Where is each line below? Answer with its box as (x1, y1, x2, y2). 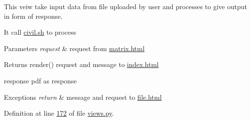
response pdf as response (4, 75, 77, 85)
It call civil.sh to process (4, 27, 76, 37)
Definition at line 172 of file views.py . (4, 108, 114, 118)
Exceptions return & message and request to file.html (4, 92, 162, 102)
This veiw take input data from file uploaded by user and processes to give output (4, 1, 247, 11)
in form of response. (4, 11, 63, 21)
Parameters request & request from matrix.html (4, 43, 145, 53)
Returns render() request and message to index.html (4, 59, 159, 69)
